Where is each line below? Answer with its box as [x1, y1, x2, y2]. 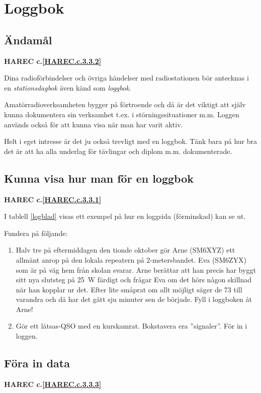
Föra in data [4, 355, 70, 371]
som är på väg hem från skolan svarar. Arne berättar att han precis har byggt [16, 264, 256, 275]
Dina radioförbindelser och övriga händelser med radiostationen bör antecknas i [4, 72, 249, 83]
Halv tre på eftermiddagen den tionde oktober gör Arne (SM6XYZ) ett [16, 245, 235, 255]
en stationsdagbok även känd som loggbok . [4, 82, 131, 93]
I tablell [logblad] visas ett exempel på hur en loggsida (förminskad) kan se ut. [4, 211, 246, 221]
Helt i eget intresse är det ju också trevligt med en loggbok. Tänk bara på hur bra [4, 136, 257, 146]
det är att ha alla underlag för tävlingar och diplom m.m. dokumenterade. [4, 145, 232, 156]
